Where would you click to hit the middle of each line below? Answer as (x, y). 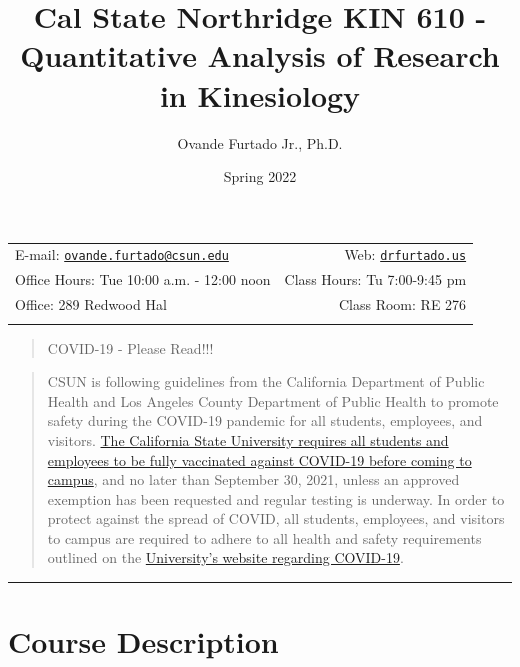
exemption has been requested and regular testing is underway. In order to (276, 498)
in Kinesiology (260, 94)
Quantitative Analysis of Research (260, 55)
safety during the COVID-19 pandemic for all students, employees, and (265, 420)
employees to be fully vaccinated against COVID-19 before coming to (259, 459)
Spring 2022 (260, 176)
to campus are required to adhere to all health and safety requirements (264, 537)
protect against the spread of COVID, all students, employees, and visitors (276, 518)
